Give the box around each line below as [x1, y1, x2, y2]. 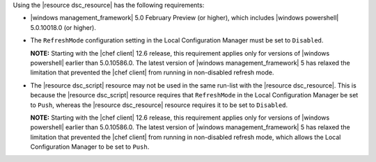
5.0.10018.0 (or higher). [30, 23, 97, 31]
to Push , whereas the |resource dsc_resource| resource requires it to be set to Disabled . [30, 101, 288, 109]
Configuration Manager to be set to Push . [30, 143, 150, 151]
